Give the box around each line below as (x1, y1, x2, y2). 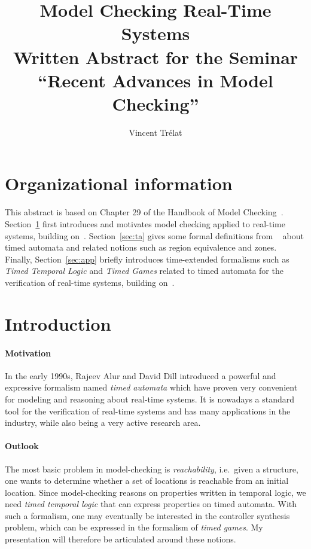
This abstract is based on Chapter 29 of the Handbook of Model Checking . (5, 206, 283, 218)
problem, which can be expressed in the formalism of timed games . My (5, 521, 263, 533)
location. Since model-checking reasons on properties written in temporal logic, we (5, 486, 306, 498)
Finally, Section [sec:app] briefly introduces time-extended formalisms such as (5, 252, 289, 265)
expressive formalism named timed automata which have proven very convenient (5, 381, 298, 394)
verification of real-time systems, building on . (5, 276, 175, 288)
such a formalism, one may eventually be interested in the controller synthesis (5, 509, 290, 521)
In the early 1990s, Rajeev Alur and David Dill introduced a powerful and (5, 369, 276, 382)
